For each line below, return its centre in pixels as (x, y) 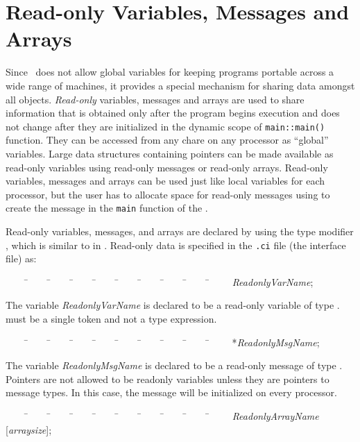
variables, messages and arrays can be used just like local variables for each (165, 181)
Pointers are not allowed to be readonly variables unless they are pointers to (168, 379)
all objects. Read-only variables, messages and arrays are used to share (155, 99)
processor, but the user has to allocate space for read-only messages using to (168, 194)
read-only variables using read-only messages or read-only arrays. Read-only (167, 167)
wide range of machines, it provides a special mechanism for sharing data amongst (180, 85)
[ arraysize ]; (29, 429)
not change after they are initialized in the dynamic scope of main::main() (165, 126)
